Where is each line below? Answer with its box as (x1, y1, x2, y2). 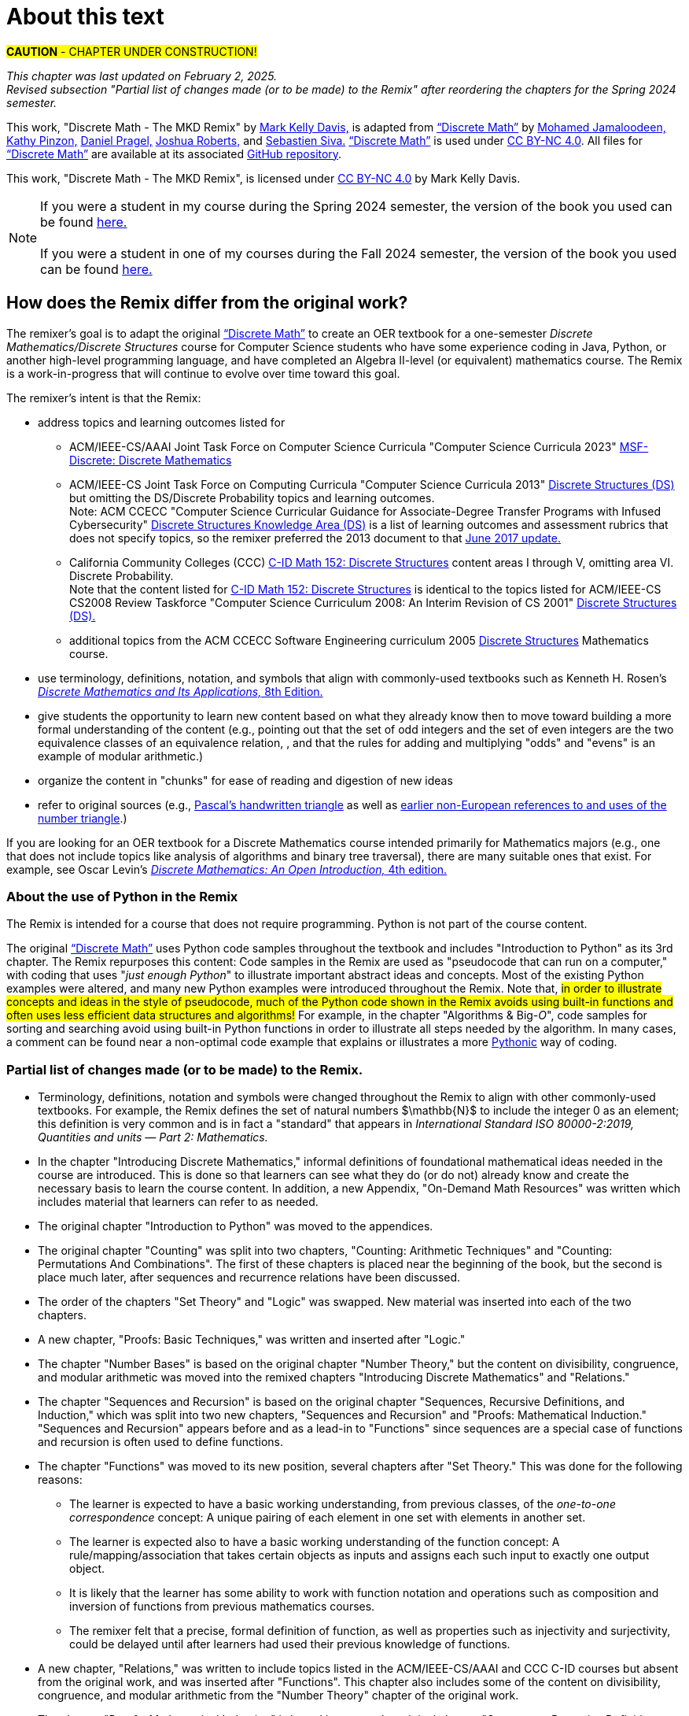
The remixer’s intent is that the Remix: (6, 390, 201, 405)
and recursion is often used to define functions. (38, 1435, 283, 1449)
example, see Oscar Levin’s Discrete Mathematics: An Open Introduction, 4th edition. (6, 862, 448, 876)
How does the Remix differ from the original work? (6, 293, 408, 313)
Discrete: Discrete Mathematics (69, 453, 232, 467)
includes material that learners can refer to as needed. (38, 1195, 319, 1209)
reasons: (38, 1473, 83, 1487)
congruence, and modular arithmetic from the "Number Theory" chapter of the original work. (38, 1688, 519, 1703)
